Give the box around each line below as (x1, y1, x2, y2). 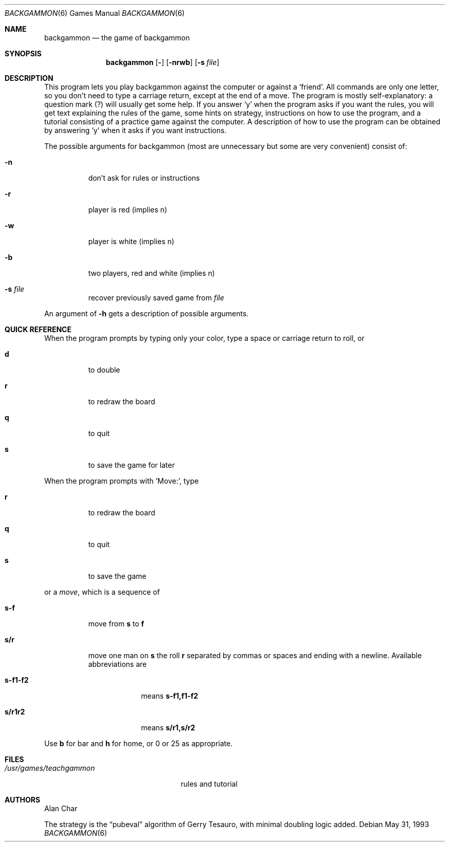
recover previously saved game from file (88, 293, 224, 302)
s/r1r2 (5, 707, 25, 716)
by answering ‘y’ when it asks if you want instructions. (44, 126, 227, 135)
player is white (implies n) (88, 237, 175, 246)
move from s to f (88, 619, 144, 628)
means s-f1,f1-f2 (141, 691, 198, 700)
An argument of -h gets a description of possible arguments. (44, 309, 249, 318)
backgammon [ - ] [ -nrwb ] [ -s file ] (105, 58, 220, 67)
